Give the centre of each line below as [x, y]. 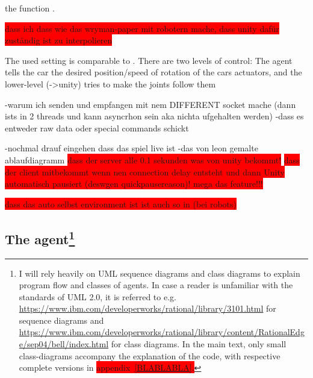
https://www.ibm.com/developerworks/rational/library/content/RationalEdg [162, 332]
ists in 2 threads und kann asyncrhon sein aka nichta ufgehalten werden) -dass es [154, 116]
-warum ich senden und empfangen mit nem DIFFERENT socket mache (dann [150, 104]
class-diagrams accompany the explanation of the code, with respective [150, 355]
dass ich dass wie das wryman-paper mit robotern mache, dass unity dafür [142, 28]
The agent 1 [40, 237]
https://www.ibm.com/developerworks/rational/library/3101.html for [147, 308]
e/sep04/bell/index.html [64, 344]
